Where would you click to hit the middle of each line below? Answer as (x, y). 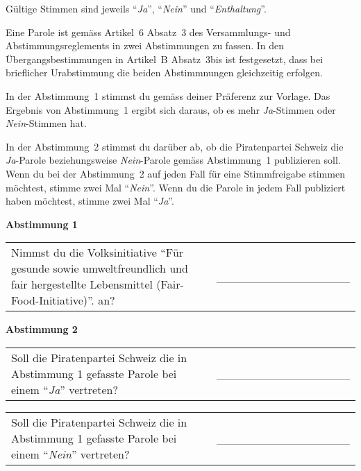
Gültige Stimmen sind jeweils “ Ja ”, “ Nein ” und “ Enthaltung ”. (136, 8)
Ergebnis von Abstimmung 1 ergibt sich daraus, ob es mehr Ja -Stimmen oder (171, 109)
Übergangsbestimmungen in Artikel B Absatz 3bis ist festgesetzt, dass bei (165, 59)
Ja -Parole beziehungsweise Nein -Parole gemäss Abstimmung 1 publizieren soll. (173, 160)
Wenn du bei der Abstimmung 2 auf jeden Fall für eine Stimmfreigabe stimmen (175, 173)
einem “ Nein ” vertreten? (70, 454)
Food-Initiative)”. (53, 300)
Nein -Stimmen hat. (46, 123)
